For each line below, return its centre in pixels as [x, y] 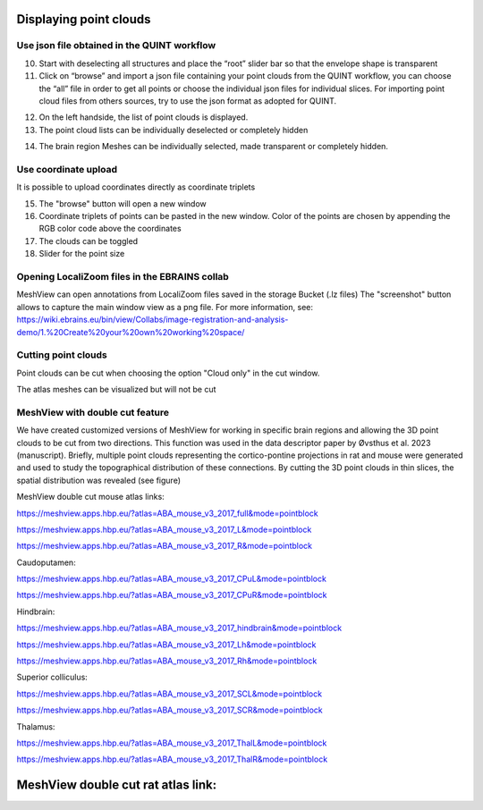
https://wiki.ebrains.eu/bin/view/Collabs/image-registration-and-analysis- [153, 320]
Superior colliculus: [52, 677]
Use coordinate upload [67, 169]
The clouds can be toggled [89, 240]
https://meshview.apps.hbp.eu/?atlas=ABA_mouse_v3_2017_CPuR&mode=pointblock [172, 595]
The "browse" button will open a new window [123, 203]
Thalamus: [36, 726]
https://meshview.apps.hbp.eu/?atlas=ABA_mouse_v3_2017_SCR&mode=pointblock [170, 710]
